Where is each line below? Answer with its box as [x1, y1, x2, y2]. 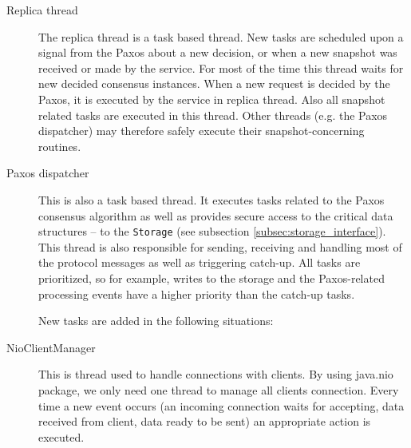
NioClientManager [6, 339, 96, 355]
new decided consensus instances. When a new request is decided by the [38, 75, 390, 92]
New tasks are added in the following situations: [38, 312, 274, 329]
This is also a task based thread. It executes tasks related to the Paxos [38, 191, 385, 208]
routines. [38, 137, 81, 154]
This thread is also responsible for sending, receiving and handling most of [38, 238, 402, 255]
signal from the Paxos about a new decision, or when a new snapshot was [38, 44, 397, 61]
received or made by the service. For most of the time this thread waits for [38, 59, 404, 76]
